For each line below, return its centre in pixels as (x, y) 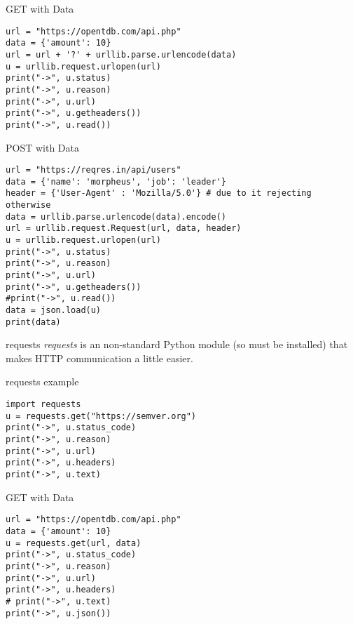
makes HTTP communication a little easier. (99, 358)
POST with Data (43, 147)
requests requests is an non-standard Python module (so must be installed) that (177, 344)
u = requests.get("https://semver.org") (101, 416)
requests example (42, 381)
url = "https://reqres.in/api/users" (94, 170)
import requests (43, 405)
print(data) (33, 322)
